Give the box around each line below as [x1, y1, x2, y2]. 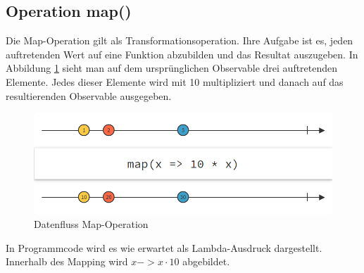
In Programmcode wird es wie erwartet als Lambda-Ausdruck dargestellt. [6, 240, 322, 255]
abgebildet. [182, 254, 230, 269]
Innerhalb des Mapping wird [6, 254, 128, 269]
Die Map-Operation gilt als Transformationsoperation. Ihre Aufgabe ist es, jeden [6, 33, 353, 48]
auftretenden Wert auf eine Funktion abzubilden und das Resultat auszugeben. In [6, 46, 358, 61]
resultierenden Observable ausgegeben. [6, 88, 172, 103]
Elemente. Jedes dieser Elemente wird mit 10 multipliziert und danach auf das [6, 74, 344, 89]
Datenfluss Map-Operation [34, 217, 149, 231]
